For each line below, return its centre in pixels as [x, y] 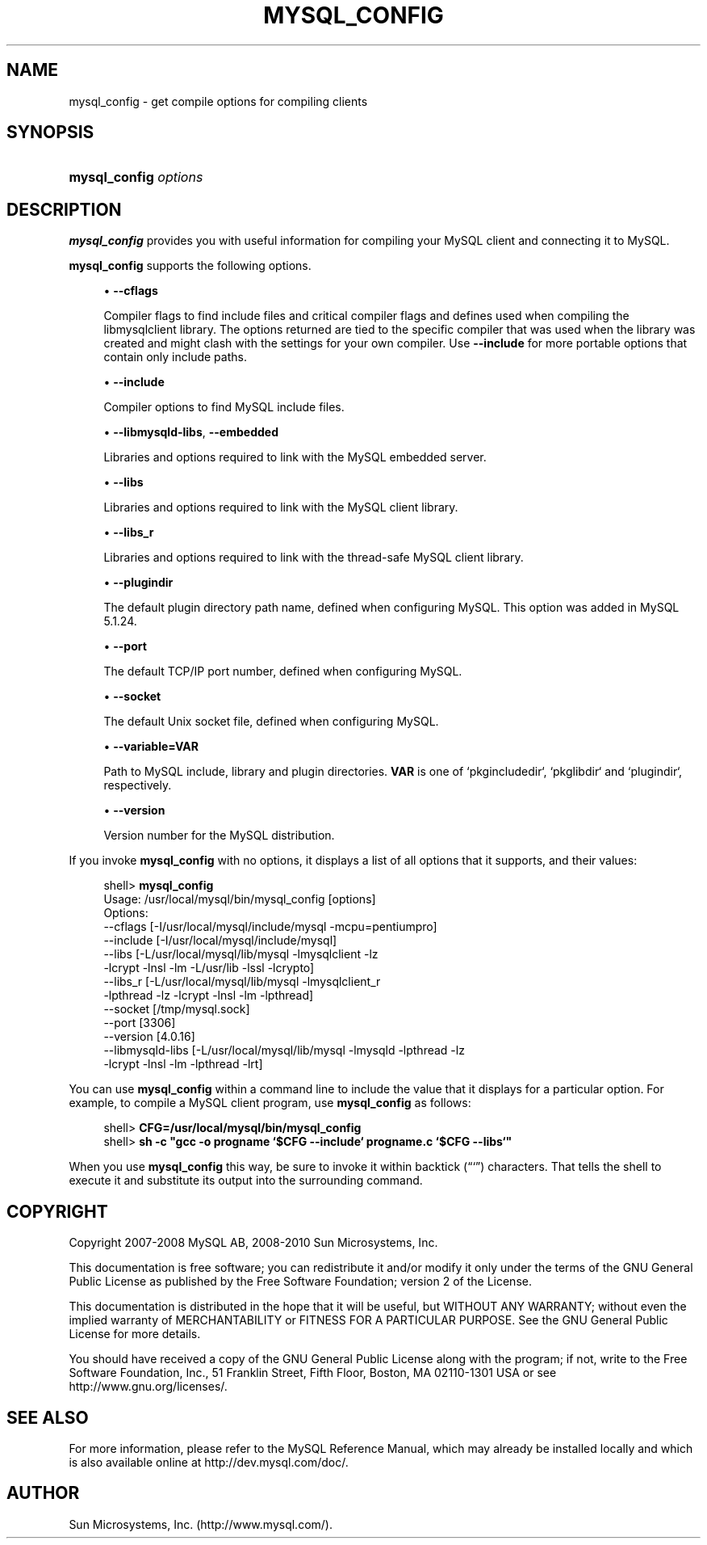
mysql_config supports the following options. [190, 266]
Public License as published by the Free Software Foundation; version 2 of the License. [300, 1282]
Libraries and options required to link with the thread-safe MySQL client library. [314, 558]
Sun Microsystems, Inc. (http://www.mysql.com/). [201, 1524]
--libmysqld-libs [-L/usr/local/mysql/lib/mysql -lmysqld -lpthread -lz [284, 1050]
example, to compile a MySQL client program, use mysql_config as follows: [270, 1103]
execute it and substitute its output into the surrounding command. [246, 1181]
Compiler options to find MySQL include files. [224, 407]
